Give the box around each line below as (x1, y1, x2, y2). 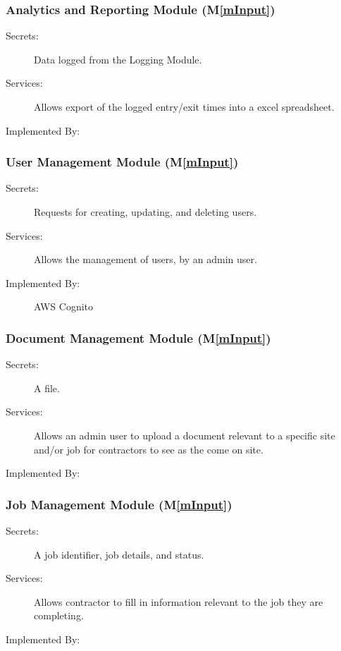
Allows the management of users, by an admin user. (34, 252, 257, 267)
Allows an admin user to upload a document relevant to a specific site (34, 427, 335, 442)
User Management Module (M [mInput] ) (6, 153, 239, 171)
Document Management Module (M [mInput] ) (6, 329, 271, 346)
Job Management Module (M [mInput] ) (6, 495, 232, 513)
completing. (34, 608, 84, 623)
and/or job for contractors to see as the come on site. (34, 442, 263, 456)
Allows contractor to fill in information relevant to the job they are (34, 594, 323, 609)
